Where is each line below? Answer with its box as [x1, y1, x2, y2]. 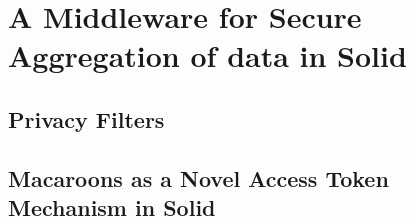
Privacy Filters [8, 103, 165, 134]
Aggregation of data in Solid [8, 35, 407, 76]
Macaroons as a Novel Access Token [8, 162, 389, 193]
